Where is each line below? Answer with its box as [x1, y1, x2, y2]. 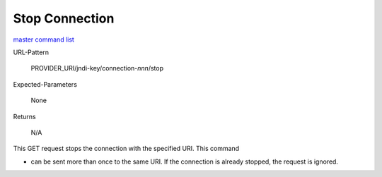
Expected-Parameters [13, 80, 78, 88]
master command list [13, 35, 74, 44]
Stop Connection [13, 11, 115, 26]
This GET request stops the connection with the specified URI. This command [13, 145, 240, 153]
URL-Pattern [13, 48, 50, 56]
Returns [13, 112, 36, 121]
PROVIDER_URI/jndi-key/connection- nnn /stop [30, 64, 164, 73]
